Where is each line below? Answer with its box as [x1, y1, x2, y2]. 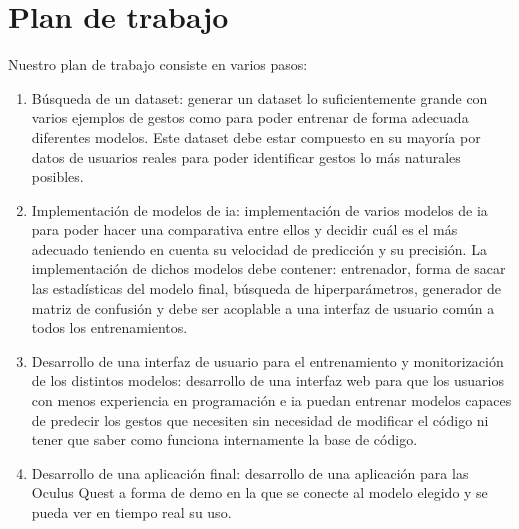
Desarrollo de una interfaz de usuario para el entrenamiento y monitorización [31, 350, 504, 371]
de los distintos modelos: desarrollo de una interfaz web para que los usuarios [31, 370, 504, 391]
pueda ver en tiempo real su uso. [31, 502, 232, 522]
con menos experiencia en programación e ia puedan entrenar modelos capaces [31, 390, 512, 411]
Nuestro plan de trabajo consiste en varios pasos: [8, 54, 308, 75]
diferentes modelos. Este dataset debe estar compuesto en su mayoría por [31, 126, 481, 147]
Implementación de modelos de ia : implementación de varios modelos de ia [31, 199, 488, 220]
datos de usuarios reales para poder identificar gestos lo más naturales [31, 146, 461, 167]
